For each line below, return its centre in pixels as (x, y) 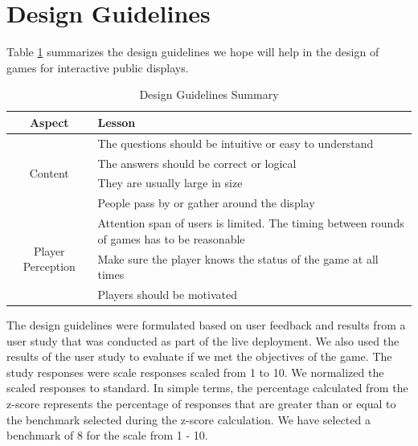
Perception (49, 266)
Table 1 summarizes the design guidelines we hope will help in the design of (193, 52)
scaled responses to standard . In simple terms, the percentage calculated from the (207, 388)
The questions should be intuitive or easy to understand (236, 143)
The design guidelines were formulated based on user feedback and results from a (206, 325)
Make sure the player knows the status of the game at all (238, 258)
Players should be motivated (167, 294)
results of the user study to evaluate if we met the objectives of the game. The (199, 356)
